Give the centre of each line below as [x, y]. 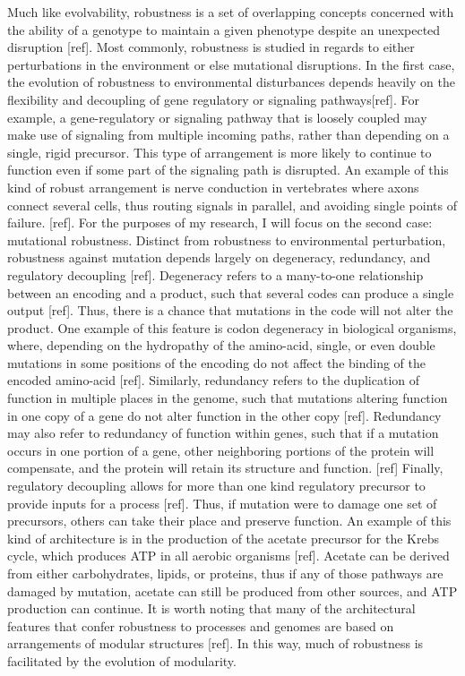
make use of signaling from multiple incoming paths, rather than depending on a [228, 135]
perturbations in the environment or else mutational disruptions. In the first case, [231, 64]
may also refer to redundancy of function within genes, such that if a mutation [223, 433]
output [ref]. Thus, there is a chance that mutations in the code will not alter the [230, 310]
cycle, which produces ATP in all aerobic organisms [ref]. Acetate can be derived [228, 556]
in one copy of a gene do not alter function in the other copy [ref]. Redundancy [224, 415]
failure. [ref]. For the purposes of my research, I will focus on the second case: [220, 222]
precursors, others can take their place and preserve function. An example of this [229, 521]
